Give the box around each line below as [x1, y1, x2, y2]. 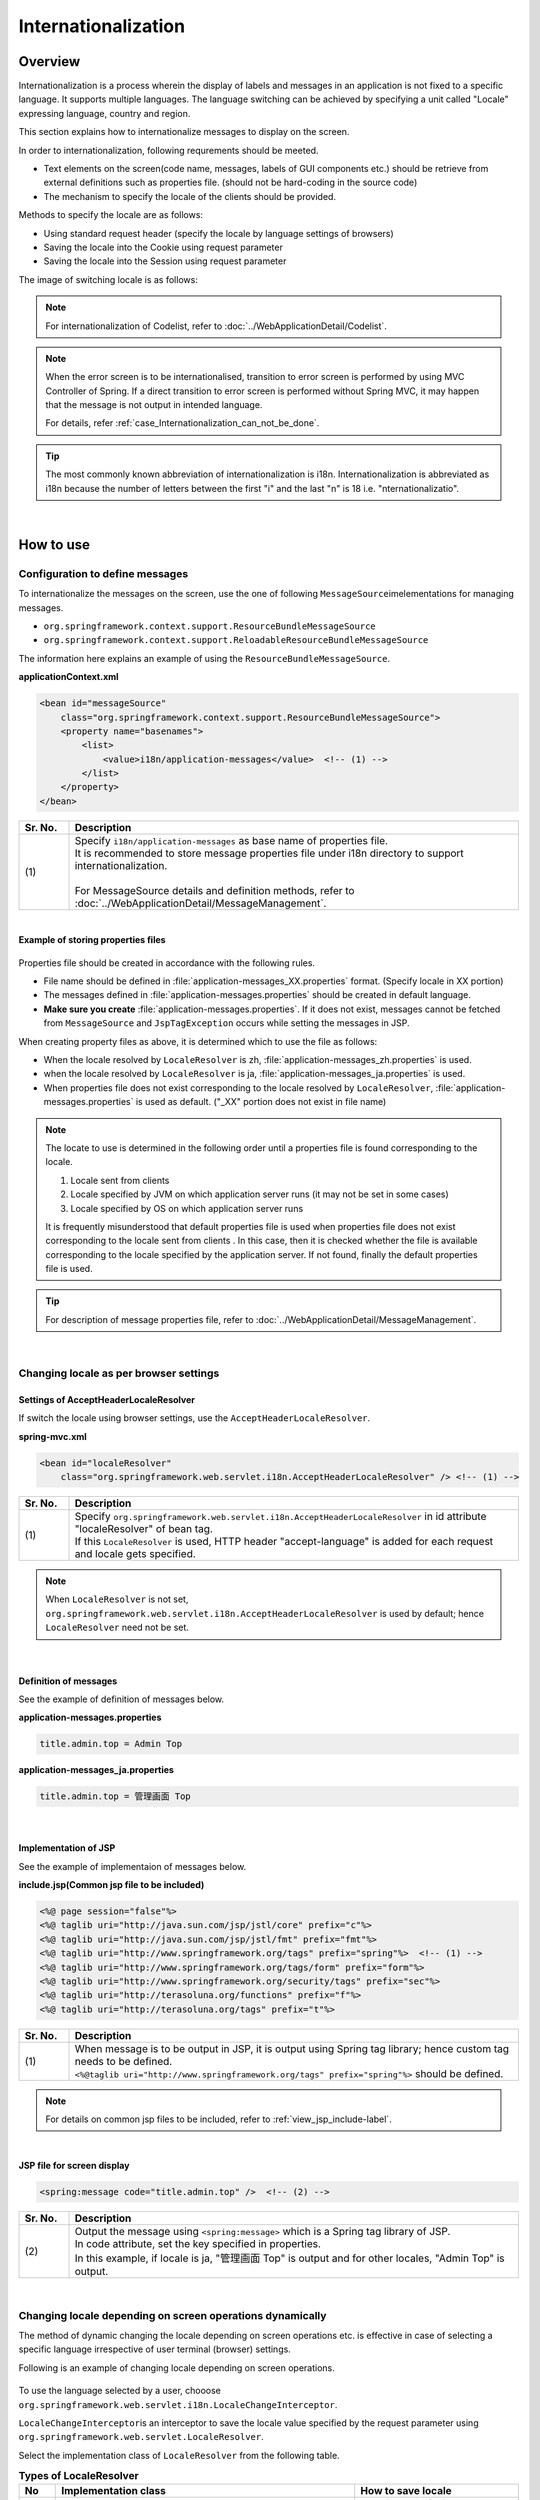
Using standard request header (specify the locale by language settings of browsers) [43, 227, 394, 239]
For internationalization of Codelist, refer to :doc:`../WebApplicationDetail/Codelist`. [45, 320, 387, 332]
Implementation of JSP [18, 1842, 116, 1854]
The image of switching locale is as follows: [18, 273, 199, 285]
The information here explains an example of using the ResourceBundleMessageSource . [18, 652, 391, 664]
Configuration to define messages [18, 566, 189, 580]
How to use [18, 536, 90, 553]
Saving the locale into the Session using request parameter [43, 255, 287, 267]
